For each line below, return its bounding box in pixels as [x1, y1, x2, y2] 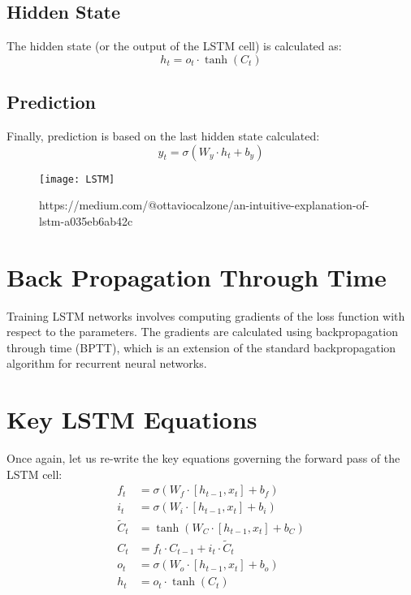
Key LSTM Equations [6, 403, 257, 436]
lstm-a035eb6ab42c [39, 212, 133, 229]
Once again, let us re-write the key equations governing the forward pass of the [6, 450, 400, 467]
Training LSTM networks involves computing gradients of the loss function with [6, 307, 405, 324]
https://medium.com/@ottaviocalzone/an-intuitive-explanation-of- [39, 196, 370, 213]
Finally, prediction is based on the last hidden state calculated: [6, 127, 320, 144]
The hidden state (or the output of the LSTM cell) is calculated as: [6, 37, 342, 54]
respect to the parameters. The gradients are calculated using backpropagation [6, 323, 398, 340]
